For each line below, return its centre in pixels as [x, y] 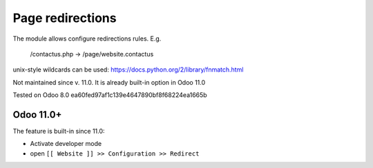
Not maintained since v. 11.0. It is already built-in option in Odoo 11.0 [109, 82]
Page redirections [65, 18]
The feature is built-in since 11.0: [59, 132]
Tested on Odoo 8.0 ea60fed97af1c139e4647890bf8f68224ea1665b [110, 95]
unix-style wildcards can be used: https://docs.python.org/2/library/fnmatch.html [128, 70]
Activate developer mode [66, 144]
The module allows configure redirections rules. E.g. [87, 39]
